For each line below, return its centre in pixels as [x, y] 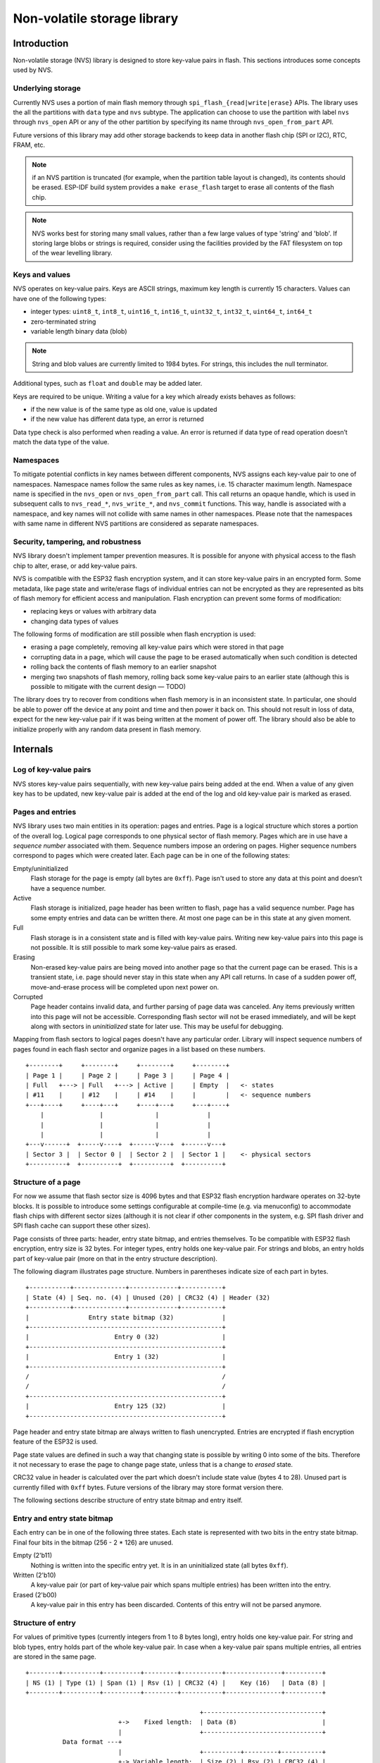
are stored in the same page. [55, 1657]
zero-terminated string [63, 322]
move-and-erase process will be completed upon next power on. [125, 987]
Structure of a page [47, 1182]
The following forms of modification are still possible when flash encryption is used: [134, 634]
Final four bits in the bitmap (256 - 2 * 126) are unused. [93, 1542]
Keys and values [42, 275]
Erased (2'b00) [35, 1594]
